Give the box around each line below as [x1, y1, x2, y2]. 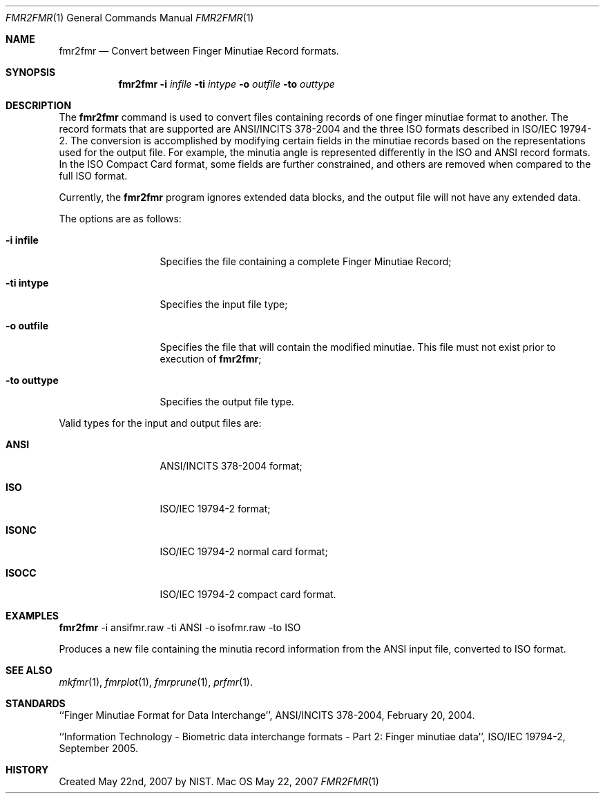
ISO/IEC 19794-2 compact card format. [160, 588, 336, 600]
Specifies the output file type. [160, 396, 294, 407]
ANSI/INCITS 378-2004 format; [160, 460, 302, 472]
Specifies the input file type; [160, 298, 288, 310]
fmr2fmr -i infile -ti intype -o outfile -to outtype [118, 78, 335, 90]
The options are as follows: [59, 213, 182, 224]
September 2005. [59, 742, 139, 754]
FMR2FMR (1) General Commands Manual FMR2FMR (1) [6, 12, 254, 23]
